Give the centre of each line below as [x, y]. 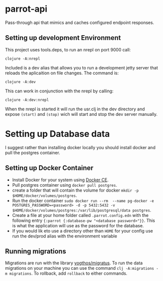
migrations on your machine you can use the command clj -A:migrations [80, 268]
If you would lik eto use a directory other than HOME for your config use [82, 231]
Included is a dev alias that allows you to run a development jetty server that [81, 67]
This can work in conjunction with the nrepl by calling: [59, 91]
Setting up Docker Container [49, 168]
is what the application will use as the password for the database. [78, 225]
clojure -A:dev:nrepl [27, 100]
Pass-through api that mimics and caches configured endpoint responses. [80, 22]
